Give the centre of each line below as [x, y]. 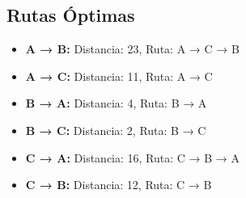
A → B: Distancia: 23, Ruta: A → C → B [132, 49]
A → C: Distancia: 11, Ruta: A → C [119, 76]
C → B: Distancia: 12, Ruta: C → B [119, 185]
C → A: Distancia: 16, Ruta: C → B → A [132, 157]
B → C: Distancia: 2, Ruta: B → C [116, 130]
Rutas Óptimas [71, 15]
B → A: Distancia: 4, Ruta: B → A [116, 103]
